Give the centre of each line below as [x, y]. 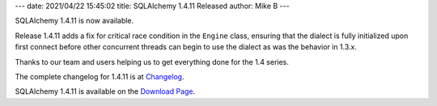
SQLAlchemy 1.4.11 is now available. [74, 21]
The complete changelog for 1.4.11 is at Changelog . [100, 76]
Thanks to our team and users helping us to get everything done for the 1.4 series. [152, 61]
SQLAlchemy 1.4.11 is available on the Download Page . [105, 91]
